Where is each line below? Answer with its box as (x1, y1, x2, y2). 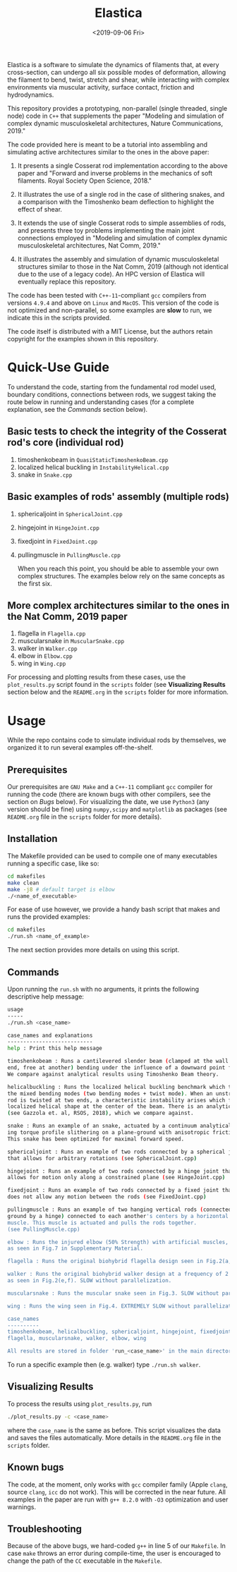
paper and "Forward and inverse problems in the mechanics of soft (17, 169, 213, 177)
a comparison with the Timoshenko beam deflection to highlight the (17, 197, 214, 206)
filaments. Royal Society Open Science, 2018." (17, 176, 152, 185)
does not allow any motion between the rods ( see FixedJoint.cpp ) (7, 1193, 207, 1200)
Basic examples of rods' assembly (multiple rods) (7, 491, 229, 503)
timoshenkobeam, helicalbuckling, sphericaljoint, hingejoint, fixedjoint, (7, 1328, 235, 1336)
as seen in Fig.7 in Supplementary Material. (7, 1245, 143, 1253)
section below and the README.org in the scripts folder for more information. (7, 688, 229, 696)
